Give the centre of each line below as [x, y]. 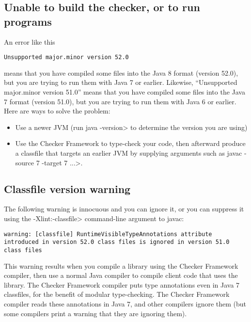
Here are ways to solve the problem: [57, 111]
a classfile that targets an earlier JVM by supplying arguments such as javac [129, 153]
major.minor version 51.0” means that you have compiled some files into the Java [125, 92]
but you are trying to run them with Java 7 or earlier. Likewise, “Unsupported [121, 82]
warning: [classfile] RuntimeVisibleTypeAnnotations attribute [108, 234]
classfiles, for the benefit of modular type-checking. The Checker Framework [117, 294]
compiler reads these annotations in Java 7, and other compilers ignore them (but [125, 303]
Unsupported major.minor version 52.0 [66, 57]
